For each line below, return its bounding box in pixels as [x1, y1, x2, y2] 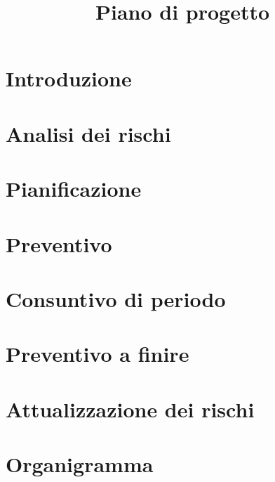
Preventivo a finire [6, 339, 189, 368]
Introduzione [6, 64, 132, 93]
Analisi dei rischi [6, 119, 171, 148]
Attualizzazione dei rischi [6, 394, 255, 423]
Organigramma [6, 450, 154, 478]
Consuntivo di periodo [6, 284, 226, 313]
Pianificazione [6, 174, 142, 203]
